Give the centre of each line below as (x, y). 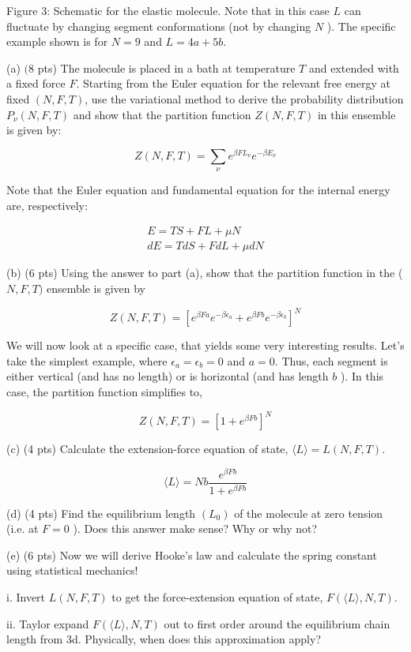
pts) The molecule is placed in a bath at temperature (166, 67)
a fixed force (36, 83)
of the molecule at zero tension (309, 513)
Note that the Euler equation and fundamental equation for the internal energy (198, 190)
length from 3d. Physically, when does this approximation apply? (164, 639)
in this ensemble (356, 114)
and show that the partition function (162, 114)
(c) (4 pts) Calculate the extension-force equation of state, (147, 449)
